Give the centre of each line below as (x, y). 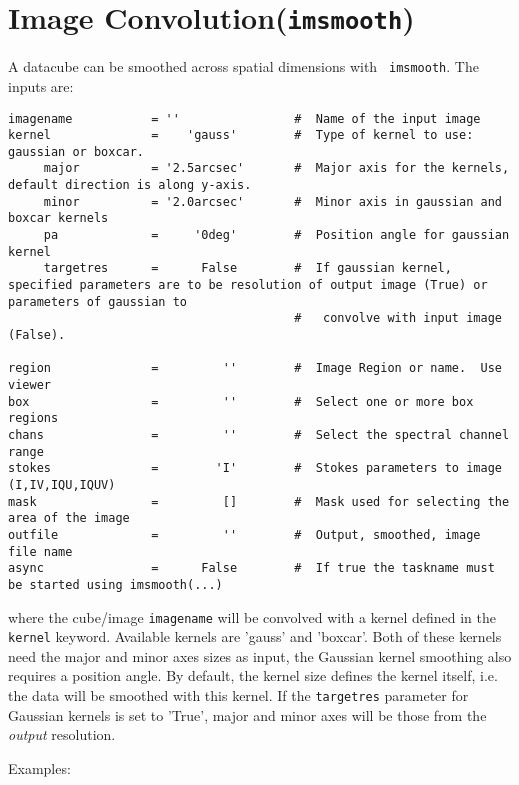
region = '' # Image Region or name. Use (255, 368)
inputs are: (41, 85)
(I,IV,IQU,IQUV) (62, 484)
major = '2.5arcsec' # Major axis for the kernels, (276, 168)
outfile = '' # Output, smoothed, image (244, 534)
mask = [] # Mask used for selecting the (259, 501)
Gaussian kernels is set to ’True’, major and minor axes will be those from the (247, 714)
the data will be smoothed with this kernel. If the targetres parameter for (238, 695)
